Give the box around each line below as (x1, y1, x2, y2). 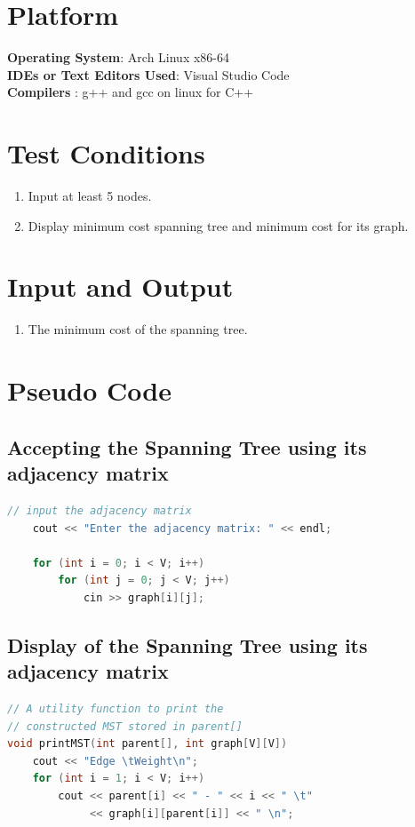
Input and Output (7, 268, 234, 305)
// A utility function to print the (7, 703, 224, 716)
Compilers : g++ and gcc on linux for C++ (7, 83, 254, 101)
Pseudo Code (7, 372, 172, 409)
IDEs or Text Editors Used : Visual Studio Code (7, 65, 290, 83)
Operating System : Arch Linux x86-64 (7, 48, 230, 67)
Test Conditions (7, 135, 205, 171)
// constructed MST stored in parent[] (7, 720, 243, 733)
